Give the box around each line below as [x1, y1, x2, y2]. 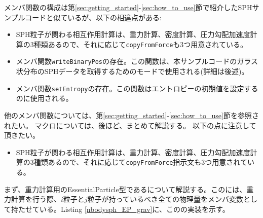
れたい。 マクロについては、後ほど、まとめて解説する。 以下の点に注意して [4, 120, 256, 130]
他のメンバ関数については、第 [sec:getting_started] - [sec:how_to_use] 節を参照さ [4, 110, 259, 120]
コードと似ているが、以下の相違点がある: [25, 12, 162, 22]
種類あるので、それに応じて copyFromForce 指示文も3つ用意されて [33, 157, 247, 167]
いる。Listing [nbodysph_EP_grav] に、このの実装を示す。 [39, 203, 230, 214]
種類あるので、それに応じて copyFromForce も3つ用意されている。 [33, 39, 247, 49]
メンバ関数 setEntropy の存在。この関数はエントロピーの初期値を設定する [16, 83, 258, 93]
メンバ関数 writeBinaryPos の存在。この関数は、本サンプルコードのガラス [16, 56, 258, 66]
